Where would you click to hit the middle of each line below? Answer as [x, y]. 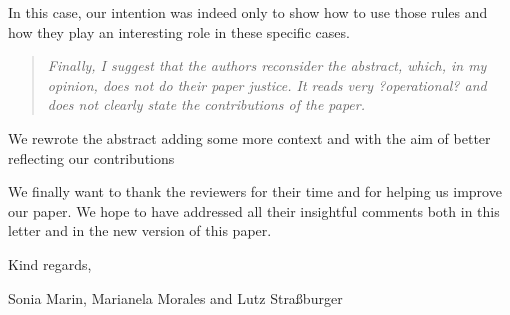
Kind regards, [50, 263]
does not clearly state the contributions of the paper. [206, 104]
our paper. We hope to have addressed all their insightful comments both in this [254, 210]
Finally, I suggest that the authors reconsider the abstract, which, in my [267, 65]
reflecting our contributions [91, 157]
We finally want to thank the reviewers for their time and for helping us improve [255, 191]
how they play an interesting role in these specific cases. [179, 31]
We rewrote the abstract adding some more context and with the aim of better [249, 137]
